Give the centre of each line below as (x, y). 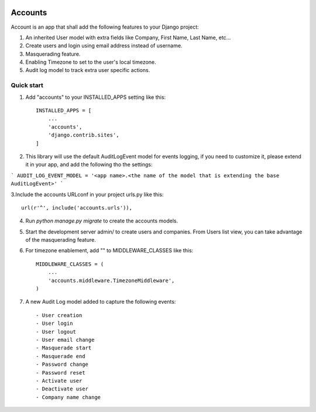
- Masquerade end (61, 356)
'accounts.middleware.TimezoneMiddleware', (111, 280)
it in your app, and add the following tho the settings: (89, 164)
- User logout (56, 332)
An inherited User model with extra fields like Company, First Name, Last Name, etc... (128, 37)
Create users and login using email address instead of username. (104, 46)
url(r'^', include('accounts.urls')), (77, 207)
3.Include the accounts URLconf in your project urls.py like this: (87, 194)
